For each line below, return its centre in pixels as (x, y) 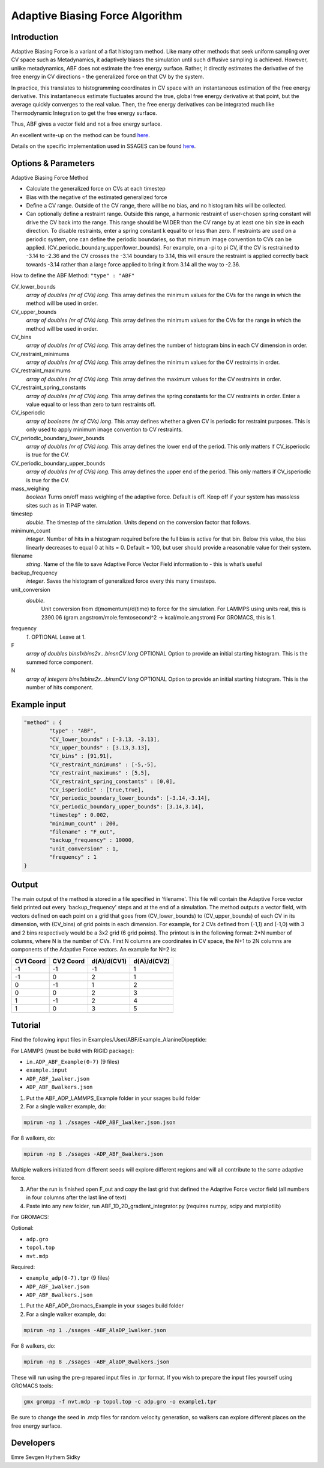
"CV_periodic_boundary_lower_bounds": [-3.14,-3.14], (130, 798)
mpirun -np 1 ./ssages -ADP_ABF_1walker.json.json (100, 1122)
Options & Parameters (53, 163)
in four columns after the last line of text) (76, 1197)
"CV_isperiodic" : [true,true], (96, 790)
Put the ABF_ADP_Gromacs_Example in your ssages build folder (105, 1306)
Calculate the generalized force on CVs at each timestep (96, 189)
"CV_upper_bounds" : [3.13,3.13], (100, 748)
